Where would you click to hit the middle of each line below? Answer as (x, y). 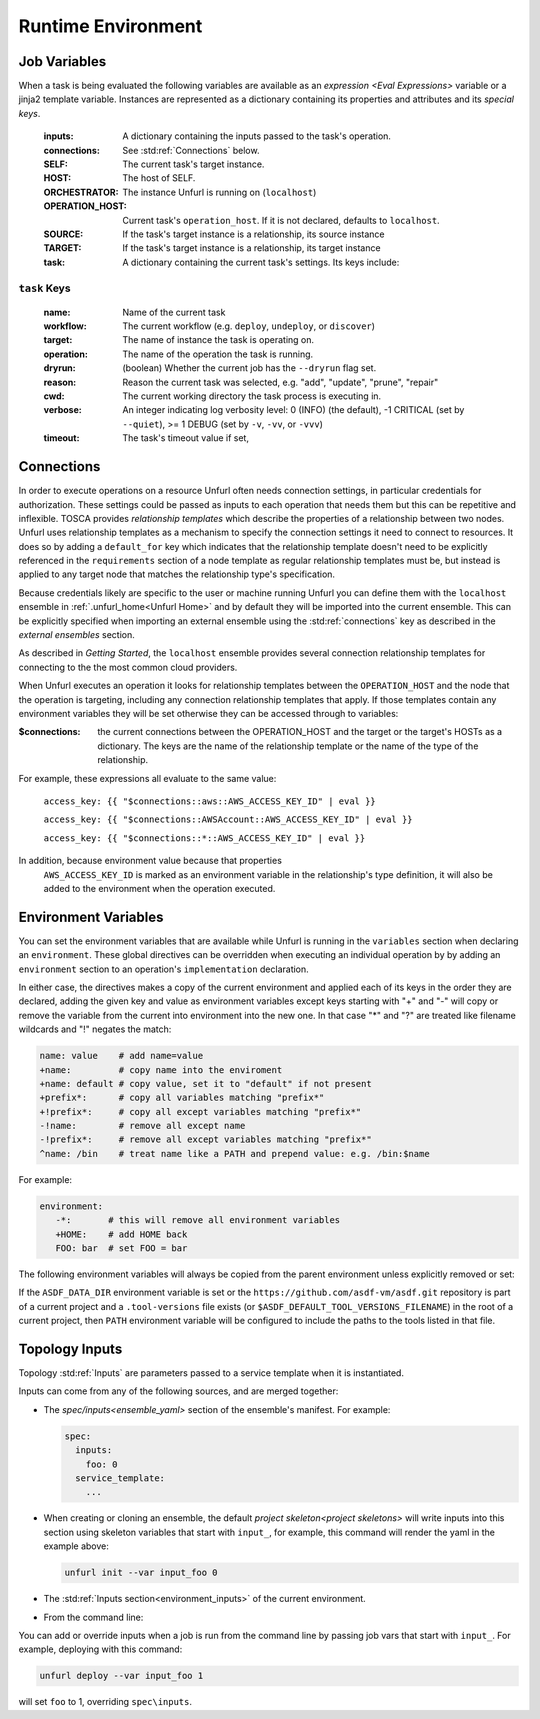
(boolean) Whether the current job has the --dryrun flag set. (249, 368)
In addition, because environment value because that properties (150, 861)
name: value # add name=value (121, 1056)
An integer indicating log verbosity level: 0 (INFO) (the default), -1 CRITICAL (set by (293, 410)
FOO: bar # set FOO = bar (121, 1248)
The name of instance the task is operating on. (218, 340)
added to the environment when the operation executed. (159, 888)
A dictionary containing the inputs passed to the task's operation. (257, 136)
